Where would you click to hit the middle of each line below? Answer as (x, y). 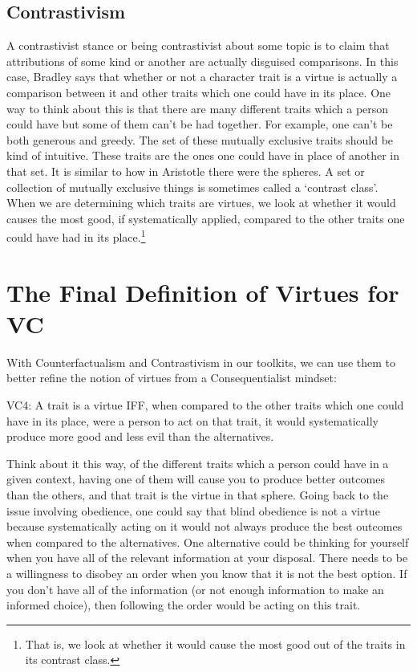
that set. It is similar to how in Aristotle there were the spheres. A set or (186, 171)
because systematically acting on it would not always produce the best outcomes (204, 526)
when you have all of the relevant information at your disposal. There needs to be (207, 558)
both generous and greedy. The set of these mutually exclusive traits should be (200, 139)
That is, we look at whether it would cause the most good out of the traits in (215, 643)
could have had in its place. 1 (76, 236)
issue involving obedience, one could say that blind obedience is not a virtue (193, 510)
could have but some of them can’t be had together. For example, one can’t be (200, 124)
